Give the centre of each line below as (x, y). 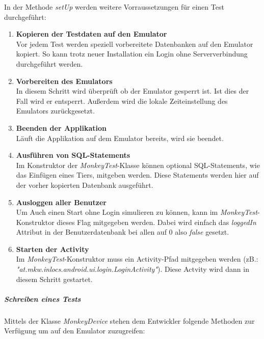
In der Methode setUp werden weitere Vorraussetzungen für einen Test (114, 7)
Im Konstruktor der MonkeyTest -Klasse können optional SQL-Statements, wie (138, 165)
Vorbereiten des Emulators (64, 81)
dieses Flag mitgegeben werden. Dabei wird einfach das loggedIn (156, 222)
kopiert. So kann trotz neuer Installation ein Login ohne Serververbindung (132, 54)
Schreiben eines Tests (43, 299)
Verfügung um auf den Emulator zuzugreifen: (75, 331)
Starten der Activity (52, 249)
